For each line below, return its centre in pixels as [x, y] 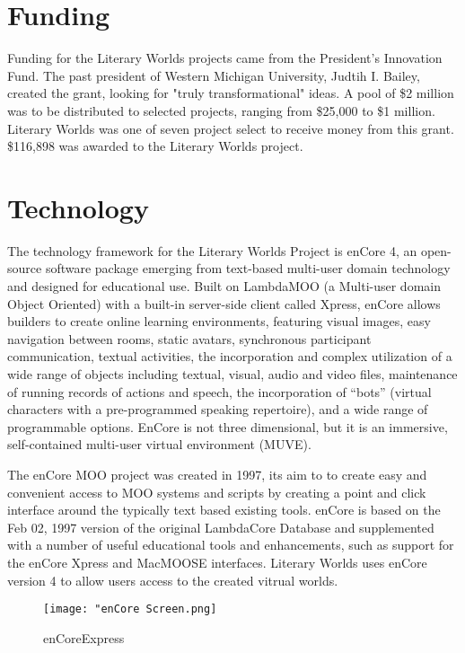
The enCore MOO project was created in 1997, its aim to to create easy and [217, 474]
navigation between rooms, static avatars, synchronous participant [189, 338]
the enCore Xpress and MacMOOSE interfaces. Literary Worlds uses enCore [217, 562]
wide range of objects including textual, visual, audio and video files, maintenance [232, 373]
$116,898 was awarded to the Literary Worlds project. [155, 146]
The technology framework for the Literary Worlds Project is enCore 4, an [212, 250]
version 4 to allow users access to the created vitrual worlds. [173, 580]
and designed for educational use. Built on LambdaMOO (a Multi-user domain [224, 286]
